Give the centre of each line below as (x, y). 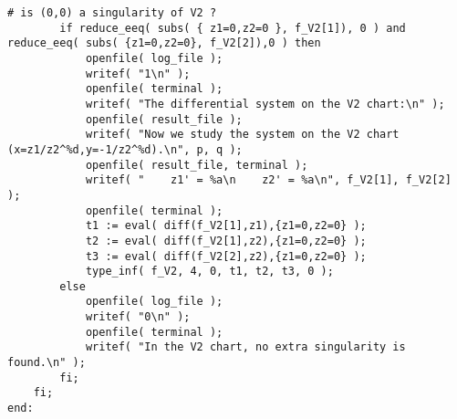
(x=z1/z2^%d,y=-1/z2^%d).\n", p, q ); (125, 149)
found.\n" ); (47, 363)
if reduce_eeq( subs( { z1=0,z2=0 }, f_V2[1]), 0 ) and (233, 28)
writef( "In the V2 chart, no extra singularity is (245, 347)
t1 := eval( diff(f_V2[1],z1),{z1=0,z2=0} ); (226, 226)
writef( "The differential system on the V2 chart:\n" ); (265, 104)
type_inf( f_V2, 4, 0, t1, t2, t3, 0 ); (209, 272)
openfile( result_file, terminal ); (197, 165)
